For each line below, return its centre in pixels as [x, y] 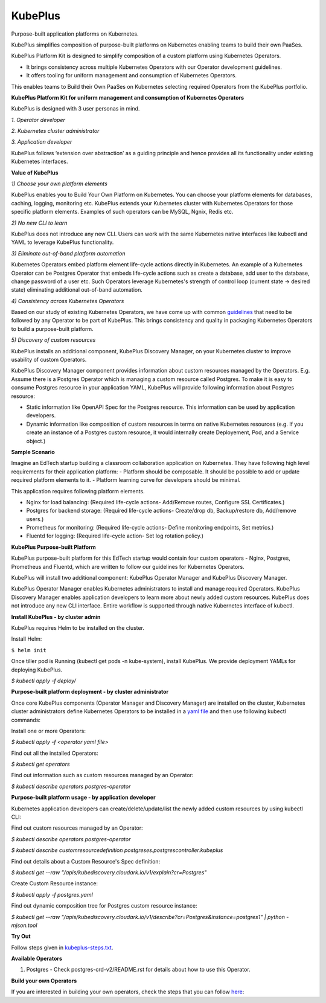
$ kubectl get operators [40, 764]
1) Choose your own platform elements [59, 184]
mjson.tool [24, 925]
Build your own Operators [44, 981]
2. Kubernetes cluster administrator [55, 131]
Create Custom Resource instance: [55, 883]
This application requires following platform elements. [78, 491]
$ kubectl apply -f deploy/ [43, 681]
